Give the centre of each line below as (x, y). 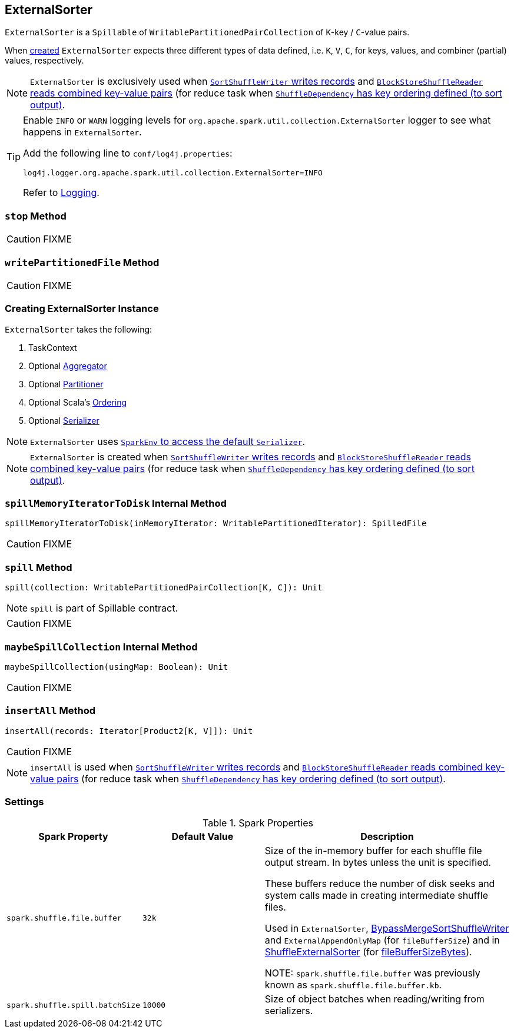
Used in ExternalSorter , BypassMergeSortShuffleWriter (387, 929)
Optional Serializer (64, 420)
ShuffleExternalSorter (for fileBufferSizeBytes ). (368, 952)
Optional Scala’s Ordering (78, 402)
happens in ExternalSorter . (82, 132)
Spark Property (73, 837)
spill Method (39, 567)
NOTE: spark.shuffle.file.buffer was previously (372, 973)
